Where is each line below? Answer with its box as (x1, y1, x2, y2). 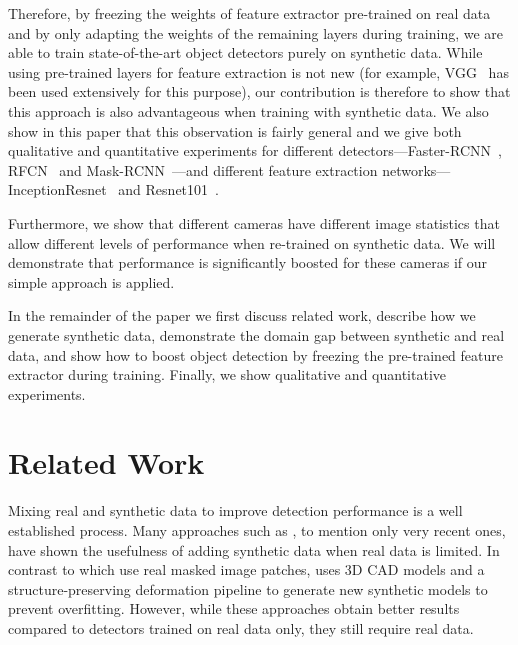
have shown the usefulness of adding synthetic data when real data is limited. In (8, 539, 500, 560)
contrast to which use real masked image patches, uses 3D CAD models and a (8, 559, 485, 580)
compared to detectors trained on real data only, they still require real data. (8, 617, 474, 638)
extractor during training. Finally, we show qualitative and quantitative (8, 364, 447, 385)
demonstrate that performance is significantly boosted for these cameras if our (8, 252, 488, 273)
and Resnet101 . (118, 179, 219, 200)
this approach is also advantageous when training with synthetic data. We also (8, 100, 489, 121)
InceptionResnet (8, 179, 107, 200)
